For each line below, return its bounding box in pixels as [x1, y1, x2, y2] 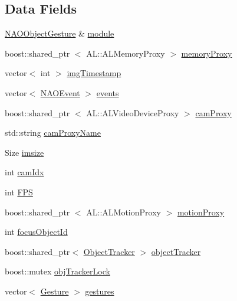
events [96, 86, 119, 99]
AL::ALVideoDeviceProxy [86, 106, 179, 119]
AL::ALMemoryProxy [86, 47, 165, 59]
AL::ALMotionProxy [86, 205, 161, 218]
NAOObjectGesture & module [5, 27, 114, 40]
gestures [85, 284, 114, 297]
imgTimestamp [67, 67, 121, 79]
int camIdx [5, 166, 44, 178]
